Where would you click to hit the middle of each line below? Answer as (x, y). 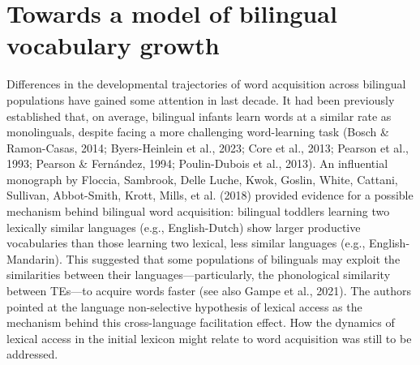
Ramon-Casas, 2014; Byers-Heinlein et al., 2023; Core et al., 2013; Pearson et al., (208, 147)
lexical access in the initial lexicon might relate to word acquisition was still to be (209, 338)
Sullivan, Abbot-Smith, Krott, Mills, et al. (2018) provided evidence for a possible (210, 195)
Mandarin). (34, 258)
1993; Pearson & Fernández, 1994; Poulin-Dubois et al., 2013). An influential (197, 163)
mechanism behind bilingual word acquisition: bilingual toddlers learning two (198, 211)
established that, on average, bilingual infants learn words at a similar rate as (199, 116)
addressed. (32, 354)
